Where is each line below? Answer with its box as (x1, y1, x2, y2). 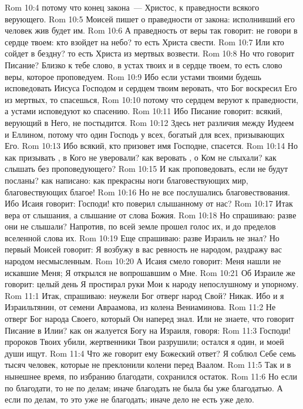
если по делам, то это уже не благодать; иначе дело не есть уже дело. (5, 393, 255, 405)
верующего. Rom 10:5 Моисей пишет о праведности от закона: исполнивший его (5, 12, 295, 25)
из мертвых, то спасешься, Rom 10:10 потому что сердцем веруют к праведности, (5, 93, 298, 105)
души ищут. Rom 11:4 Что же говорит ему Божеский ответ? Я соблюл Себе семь (5, 347, 296, 359)
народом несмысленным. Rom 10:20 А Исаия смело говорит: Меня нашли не (5, 255, 281, 267)
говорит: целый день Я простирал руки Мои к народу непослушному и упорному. (5, 278, 299, 290)
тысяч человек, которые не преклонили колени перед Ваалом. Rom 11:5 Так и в (5, 358, 291, 371)
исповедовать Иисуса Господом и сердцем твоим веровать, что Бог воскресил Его (5, 82, 297, 94)
